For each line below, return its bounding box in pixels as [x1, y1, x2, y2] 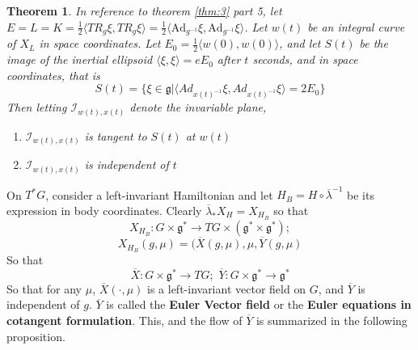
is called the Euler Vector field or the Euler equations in [106, 296, 412, 313]
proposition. [6, 327, 65, 344]
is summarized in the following [255, 311, 407, 328]
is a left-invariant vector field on [147, 280, 306, 297]
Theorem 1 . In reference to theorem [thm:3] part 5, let [6, 2, 282, 19]
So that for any [6, 280, 82, 297]
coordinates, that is [6, 66, 100, 83]
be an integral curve [307, 18, 405, 35]
